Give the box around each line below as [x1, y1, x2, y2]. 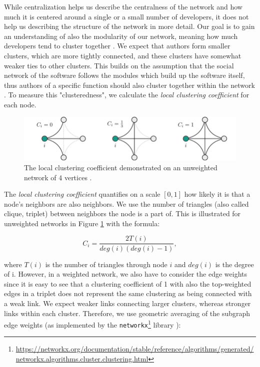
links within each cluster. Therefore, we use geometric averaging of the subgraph [4, 308, 250, 318]
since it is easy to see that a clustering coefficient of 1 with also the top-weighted [4, 278, 251, 289]
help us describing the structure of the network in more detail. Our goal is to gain [4, 21, 255, 31]
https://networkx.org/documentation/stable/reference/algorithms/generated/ [15, 344, 254, 354]
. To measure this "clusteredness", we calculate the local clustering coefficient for [4, 89, 249, 100]
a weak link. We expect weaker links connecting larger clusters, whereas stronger [4, 298, 251, 308]
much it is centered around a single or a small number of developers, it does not [4, 11, 249, 21]
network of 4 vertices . [24, 172, 92, 182]
